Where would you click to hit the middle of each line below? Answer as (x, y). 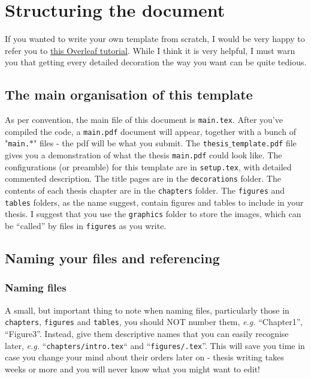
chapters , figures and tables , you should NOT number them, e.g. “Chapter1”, (154, 322)
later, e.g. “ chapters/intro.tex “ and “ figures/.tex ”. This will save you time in (155, 345)
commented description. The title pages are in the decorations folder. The (143, 178)
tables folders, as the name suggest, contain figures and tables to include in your (154, 202)
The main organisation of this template (129, 94)
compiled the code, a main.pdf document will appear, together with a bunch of (150, 131)
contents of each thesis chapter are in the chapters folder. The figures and (145, 190)
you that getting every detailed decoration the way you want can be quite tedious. (156, 62)
